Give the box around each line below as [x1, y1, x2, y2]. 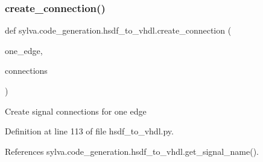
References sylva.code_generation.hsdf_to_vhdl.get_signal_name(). [5, 145, 259, 157]
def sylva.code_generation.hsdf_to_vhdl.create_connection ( [5, 24, 232, 37]
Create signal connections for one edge [5, 104, 147, 117]
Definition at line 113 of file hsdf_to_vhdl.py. [5, 125, 174, 137]
